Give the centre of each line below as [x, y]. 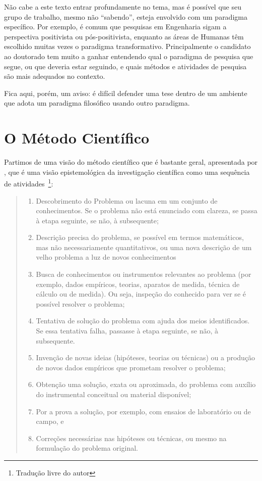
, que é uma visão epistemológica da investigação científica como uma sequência [127, 172]
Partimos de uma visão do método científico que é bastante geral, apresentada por [131, 162]
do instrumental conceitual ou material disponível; [114, 394]
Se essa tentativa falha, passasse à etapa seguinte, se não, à [127, 331]
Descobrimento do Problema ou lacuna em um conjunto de [127, 200]
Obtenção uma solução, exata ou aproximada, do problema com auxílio [146, 384]
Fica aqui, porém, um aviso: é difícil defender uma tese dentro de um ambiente [126, 93]
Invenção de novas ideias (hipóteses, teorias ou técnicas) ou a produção [146, 357]
